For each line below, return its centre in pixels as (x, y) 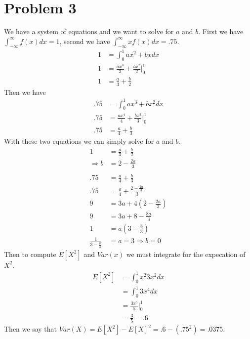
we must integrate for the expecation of (186, 254)
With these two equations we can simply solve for (79, 141)
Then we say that (31, 329)
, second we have (85, 41)
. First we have (221, 31)
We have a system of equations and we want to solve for (89, 31)
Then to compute (30, 254)
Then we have (25, 92)
